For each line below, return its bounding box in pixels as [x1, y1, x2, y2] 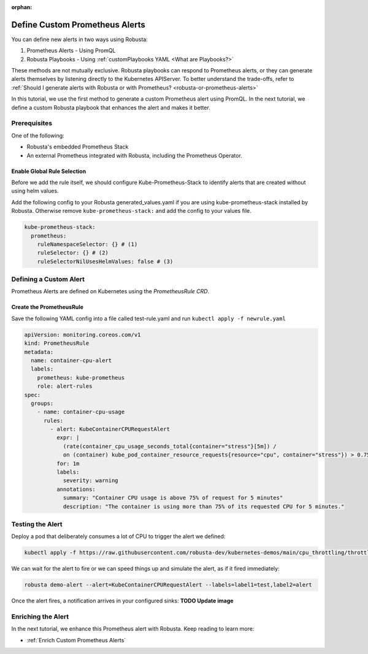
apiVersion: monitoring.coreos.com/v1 [24, 331, 141, 338]
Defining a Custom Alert [11, 275, 85, 283]
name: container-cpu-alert [31, 356, 112, 364]
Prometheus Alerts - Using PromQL [26, 47, 116, 55]
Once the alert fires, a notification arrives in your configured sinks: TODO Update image [11, 597, 234, 604]
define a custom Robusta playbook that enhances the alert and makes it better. [11, 104, 211, 111]
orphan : [11, 4, 33, 10]
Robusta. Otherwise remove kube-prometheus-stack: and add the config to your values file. [11, 207, 251, 215]
